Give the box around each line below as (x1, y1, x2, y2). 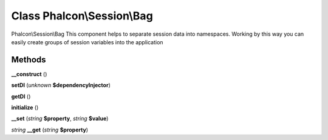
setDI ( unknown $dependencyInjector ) (11, 82, 111, 89)
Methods (11, 55, 46, 65)
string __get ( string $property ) (11, 126, 88, 133)
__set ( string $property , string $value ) (11, 115, 109, 122)
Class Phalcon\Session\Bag (11, 9, 153, 22)
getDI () (11, 93, 31, 100)
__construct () (11, 70, 47, 78)
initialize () (11, 104, 39, 112)
